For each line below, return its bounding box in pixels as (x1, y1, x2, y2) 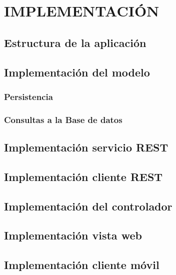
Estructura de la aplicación (4, 34, 146, 50)
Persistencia (4, 90, 53, 102)
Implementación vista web (4, 227, 142, 243)
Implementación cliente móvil (4, 257, 159, 272)
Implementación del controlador (4, 198, 172, 213)
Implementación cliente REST (4, 168, 163, 184)
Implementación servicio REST (4, 139, 168, 155)
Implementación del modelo (4, 64, 150, 79)
